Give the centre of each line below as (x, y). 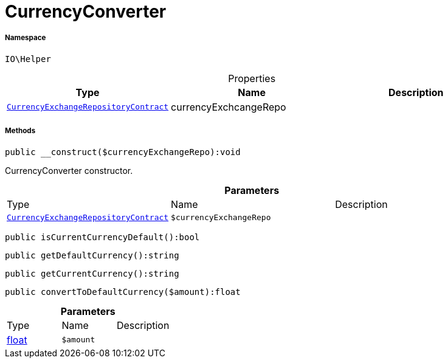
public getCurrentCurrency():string (92, 273)
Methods (20, 131)
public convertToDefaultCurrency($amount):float (123, 292)
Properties (252, 78)
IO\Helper (28, 59)
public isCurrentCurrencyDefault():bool (102, 237)
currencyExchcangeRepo (229, 107)
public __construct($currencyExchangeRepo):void (123, 152)
